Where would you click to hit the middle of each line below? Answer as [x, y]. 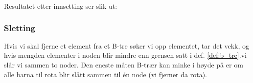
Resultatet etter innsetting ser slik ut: [61, 6]
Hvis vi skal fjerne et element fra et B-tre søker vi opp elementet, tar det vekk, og [127, 45]
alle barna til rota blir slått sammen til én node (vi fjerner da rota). [105, 74]
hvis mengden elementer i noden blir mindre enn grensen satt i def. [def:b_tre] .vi [125, 55]
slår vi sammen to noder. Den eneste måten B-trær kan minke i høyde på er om [124, 65]
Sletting [20, 27]
